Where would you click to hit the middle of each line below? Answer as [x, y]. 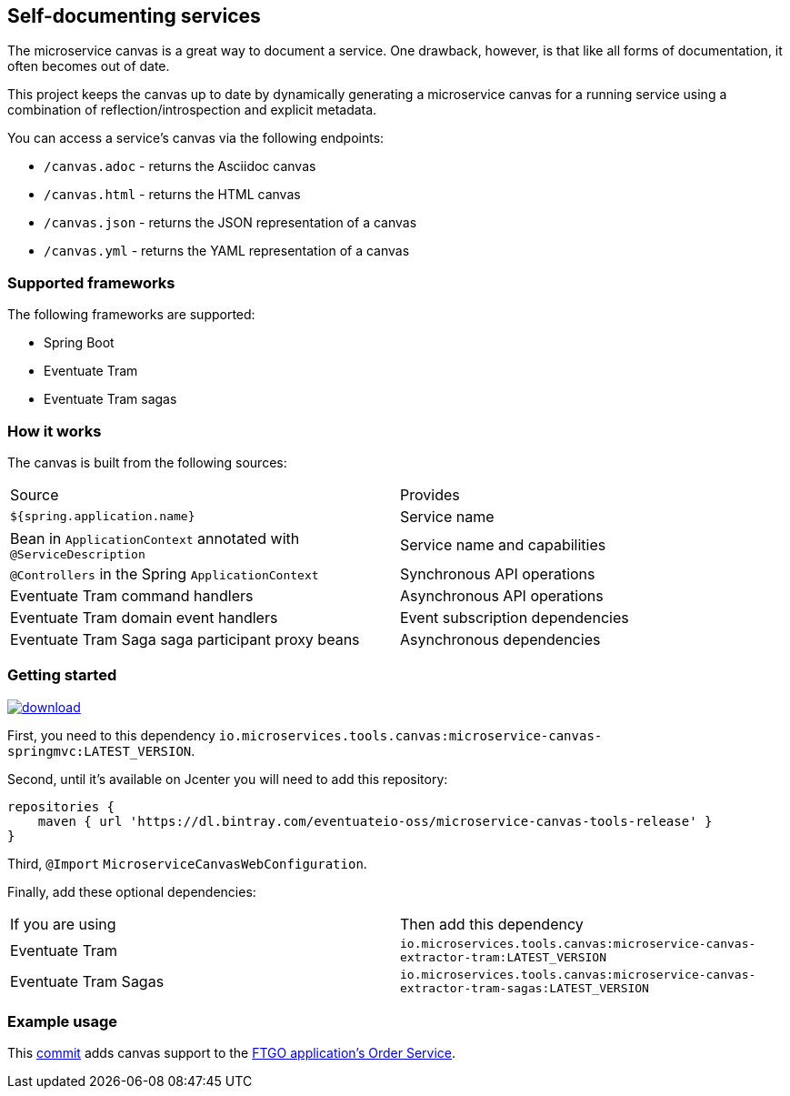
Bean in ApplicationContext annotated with [155, 538]
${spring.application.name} [103, 517]
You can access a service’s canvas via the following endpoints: [196, 138]
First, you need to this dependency [111, 735]
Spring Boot [79, 343]
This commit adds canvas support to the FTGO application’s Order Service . [232, 1053]
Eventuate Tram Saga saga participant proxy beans [185, 639]
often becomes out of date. [89, 66]
